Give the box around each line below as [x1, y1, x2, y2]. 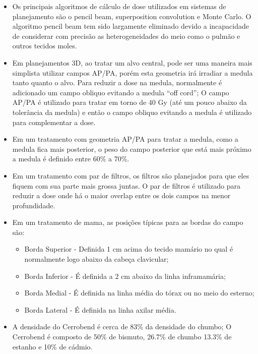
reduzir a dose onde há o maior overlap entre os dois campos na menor [12, 190, 231, 201]
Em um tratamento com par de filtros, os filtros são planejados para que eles [12, 170, 249, 181]
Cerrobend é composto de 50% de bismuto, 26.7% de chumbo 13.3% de [12, 331, 232, 342]
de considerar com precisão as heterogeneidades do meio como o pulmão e [12, 30, 240, 41]
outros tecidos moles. [12, 40, 77, 51]
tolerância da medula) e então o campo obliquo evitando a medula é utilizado [12, 106, 252, 117]
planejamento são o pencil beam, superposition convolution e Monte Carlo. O [12, 11, 251, 21]
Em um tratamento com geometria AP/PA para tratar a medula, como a [12, 134, 238, 144]
